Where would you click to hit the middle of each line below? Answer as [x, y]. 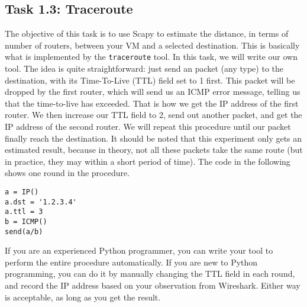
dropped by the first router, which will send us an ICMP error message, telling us [153, 92]
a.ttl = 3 [24, 212]
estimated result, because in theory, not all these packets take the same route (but [154, 150]
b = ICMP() [26, 221]
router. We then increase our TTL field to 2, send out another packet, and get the [153, 115]
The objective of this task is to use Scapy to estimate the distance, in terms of [147, 33]
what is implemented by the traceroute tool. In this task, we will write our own [151, 57]
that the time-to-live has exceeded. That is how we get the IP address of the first [152, 103]
